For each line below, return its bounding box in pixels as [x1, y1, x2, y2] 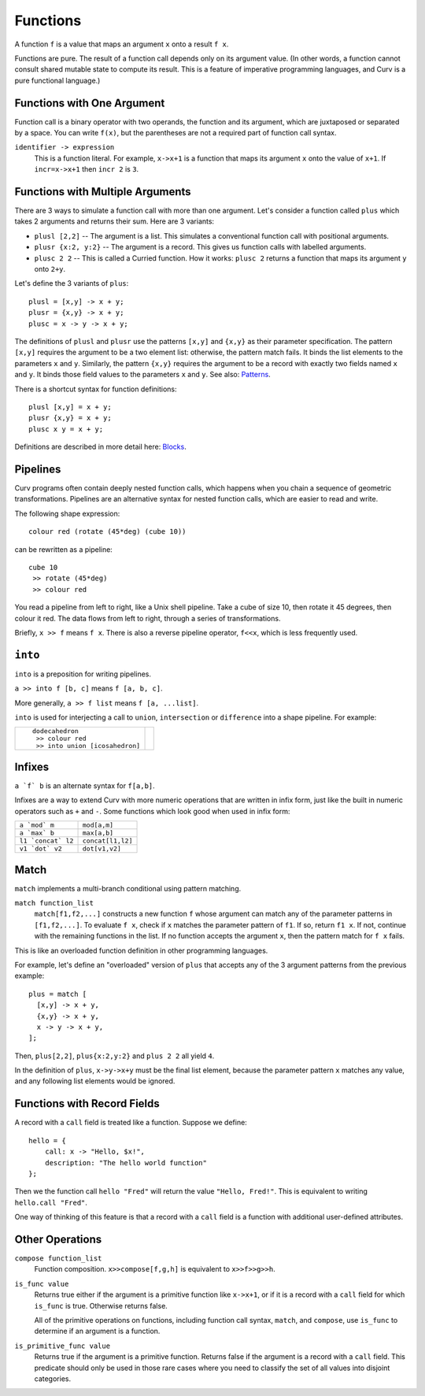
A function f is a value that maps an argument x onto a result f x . [14, 39, 229, 49]
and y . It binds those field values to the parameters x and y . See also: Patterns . [14, 370, 271, 380]
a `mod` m [19, 821, 55, 830]
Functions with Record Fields [14, 1097, 161, 1110]
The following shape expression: [14, 509, 120, 518]
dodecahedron [31, 727, 79, 735]
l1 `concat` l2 [19, 837, 74, 846]
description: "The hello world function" [44, 1158, 208, 1167]
